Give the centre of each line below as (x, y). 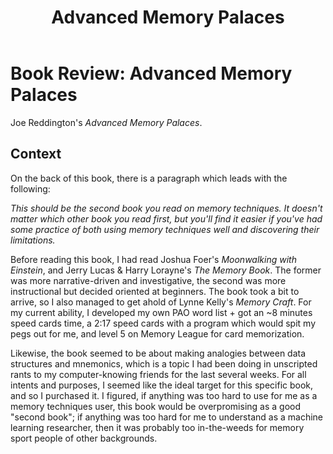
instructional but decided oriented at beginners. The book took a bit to (155, 291)
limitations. (33, 240)
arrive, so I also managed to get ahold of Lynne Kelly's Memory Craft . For (161, 302)
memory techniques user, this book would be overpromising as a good (156, 406)
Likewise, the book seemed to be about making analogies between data (158, 353)
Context (36, 154)
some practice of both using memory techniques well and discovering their (165, 229)
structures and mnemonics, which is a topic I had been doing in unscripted (164, 363)
